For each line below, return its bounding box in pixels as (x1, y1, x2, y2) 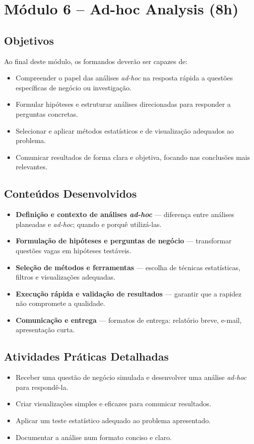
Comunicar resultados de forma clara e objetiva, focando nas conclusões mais (15, 151, 250, 162)
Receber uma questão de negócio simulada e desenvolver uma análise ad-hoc (15, 372, 247, 382)
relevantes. (15, 161, 48, 172)
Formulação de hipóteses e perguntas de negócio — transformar (15, 235, 232, 246)
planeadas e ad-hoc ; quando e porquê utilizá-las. (15, 219, 162, 229)
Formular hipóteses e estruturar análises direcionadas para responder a (15, 99, 231, 109)
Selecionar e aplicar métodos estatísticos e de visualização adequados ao (15, 125, 234, 136)
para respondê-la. (15, 381, 68, 392)
